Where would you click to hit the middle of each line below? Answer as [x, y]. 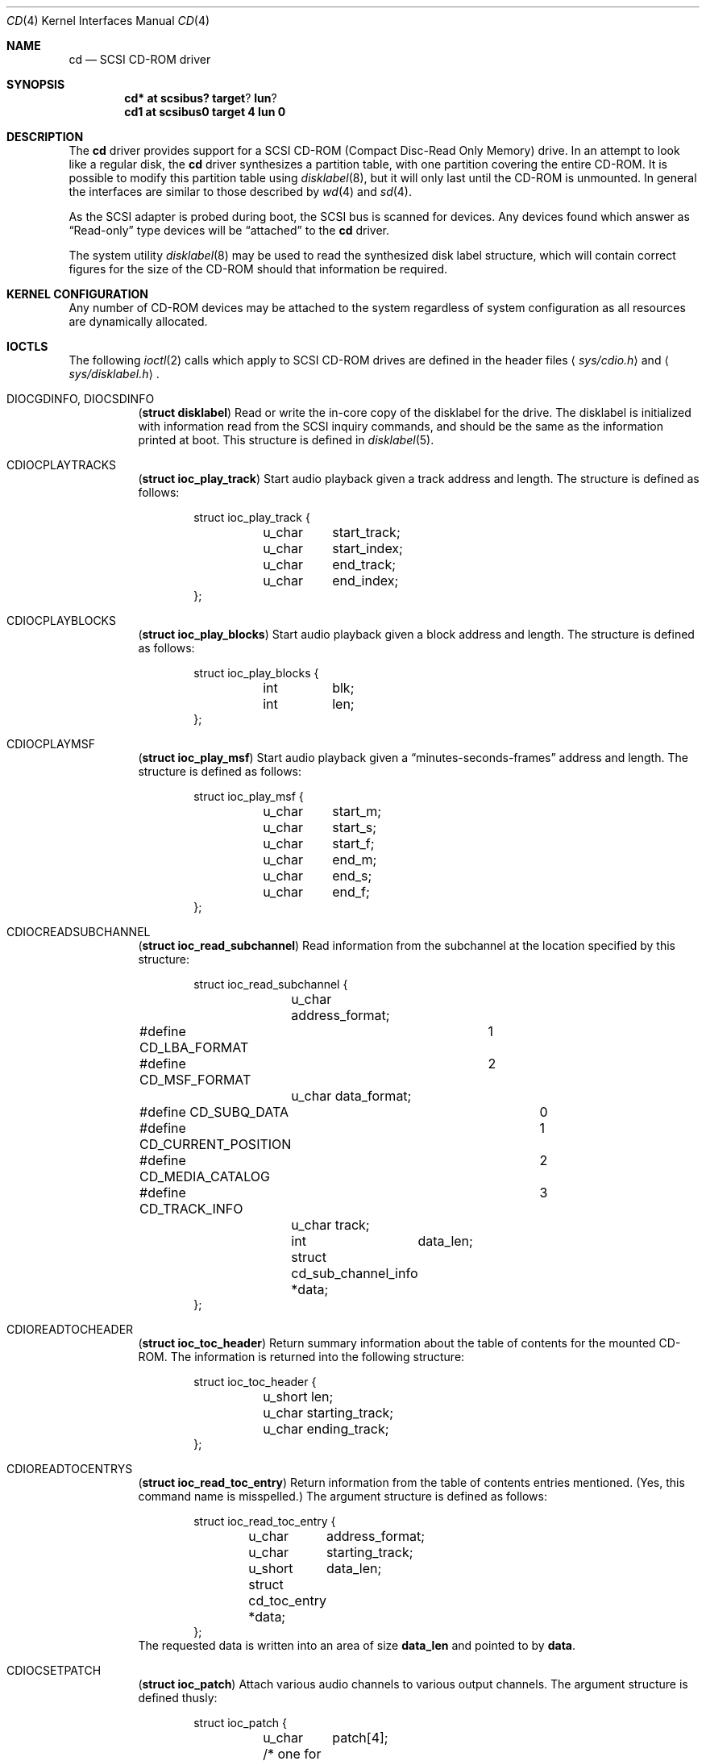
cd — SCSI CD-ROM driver [140, 59]
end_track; [364, 564]
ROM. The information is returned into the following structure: [301, 1357]
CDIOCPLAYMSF [51, 744]
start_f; [353, 843]
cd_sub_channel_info [355, 1273]
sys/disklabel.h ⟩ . [114, 374]
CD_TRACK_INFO [191, 1209]
